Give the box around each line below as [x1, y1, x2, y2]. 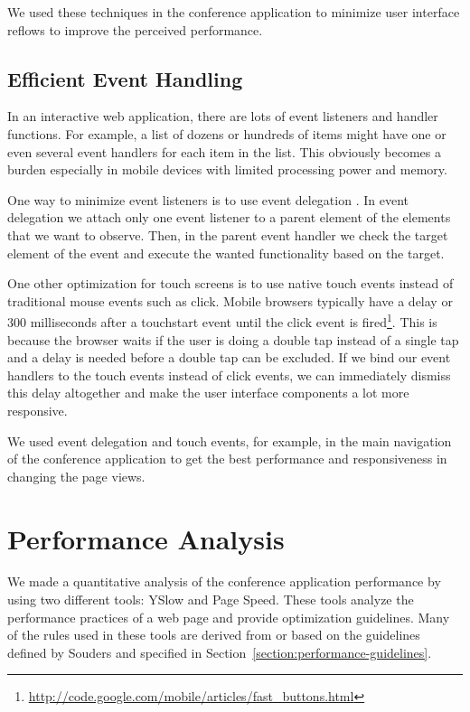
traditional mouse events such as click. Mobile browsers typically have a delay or [7, 291, 453, 310]
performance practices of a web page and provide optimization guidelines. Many [7, 607, 450, 626]
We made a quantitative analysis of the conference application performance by [7, 572, 441, 591]
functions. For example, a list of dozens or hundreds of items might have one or [7, 124, 446, 143]
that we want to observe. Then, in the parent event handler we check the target [7, 225, 448, 244]
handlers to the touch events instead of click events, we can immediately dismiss [7, 365, 451, 384]
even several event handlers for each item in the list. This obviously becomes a [7, 142, 442, 161]
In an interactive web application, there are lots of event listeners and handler [7, 107, 438, 126]
